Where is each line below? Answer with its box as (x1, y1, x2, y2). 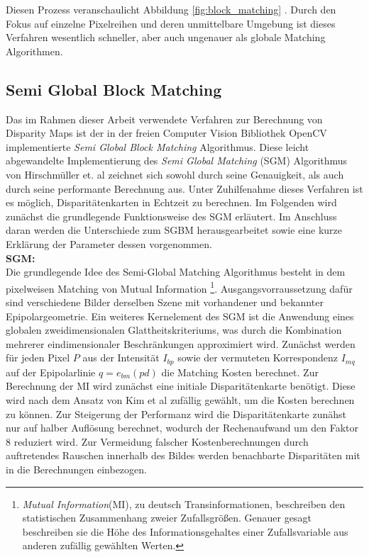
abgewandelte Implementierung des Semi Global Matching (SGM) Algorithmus (6, 153, 348, 168)
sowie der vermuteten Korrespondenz (177, 350, 338, 365)
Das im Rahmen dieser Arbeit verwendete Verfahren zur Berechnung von (6, 111, 323, 126)
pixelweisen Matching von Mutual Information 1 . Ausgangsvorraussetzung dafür (6, 278, 353, 296)
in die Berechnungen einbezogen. (6, 461, 147, 476)
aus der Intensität (82, 350, 160, 365)
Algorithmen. (6, 43, 63, 58)
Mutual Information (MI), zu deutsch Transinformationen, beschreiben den (22, 496, 346, 511)
